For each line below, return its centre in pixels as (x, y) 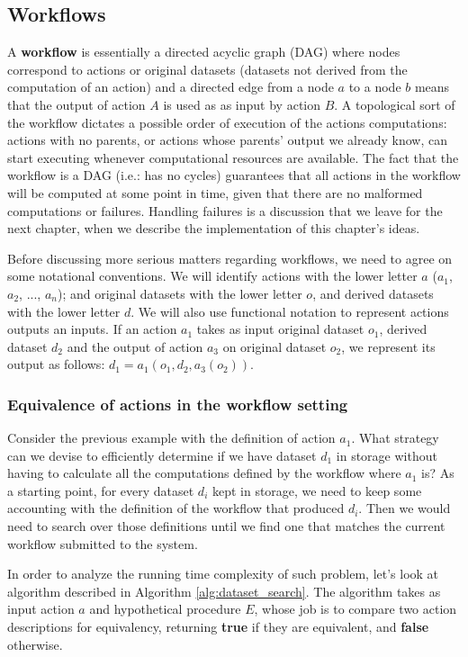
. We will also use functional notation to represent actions (290, 311)
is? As (438, 473)
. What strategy (395, 438)
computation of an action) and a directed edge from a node (171, 87)
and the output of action (135, 346)
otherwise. (35, 644)
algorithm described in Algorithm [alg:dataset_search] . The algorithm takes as (224, 591)
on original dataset (274, 346)
